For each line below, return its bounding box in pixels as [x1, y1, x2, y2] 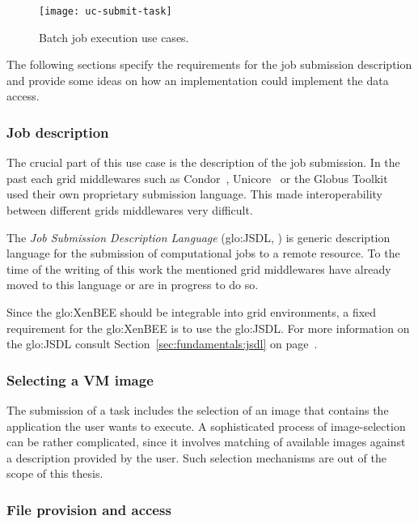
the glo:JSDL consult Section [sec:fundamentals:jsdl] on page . [6, 335, 318, 352]
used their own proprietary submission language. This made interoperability [6, 185, 382, 202]
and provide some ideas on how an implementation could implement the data [6, 71, 389, 88]
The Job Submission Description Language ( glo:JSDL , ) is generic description [6, 228, 391, 245]
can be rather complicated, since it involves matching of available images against [6, 433, 406, 450]
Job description [6, 121, 109, 142]
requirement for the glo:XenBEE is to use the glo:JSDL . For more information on [6, 319, 410, 336]
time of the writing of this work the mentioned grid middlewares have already [6, 260, 391, 277]
